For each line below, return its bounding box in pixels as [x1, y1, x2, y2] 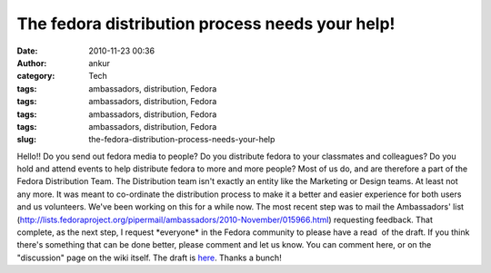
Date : [16, 45, 38, 56]
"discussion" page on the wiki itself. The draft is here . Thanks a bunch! [16, 252, 282, 263]
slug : [16, 134, 36, 145]
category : [16, 71, 55, 82]
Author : [16, 57, 47, 68]
